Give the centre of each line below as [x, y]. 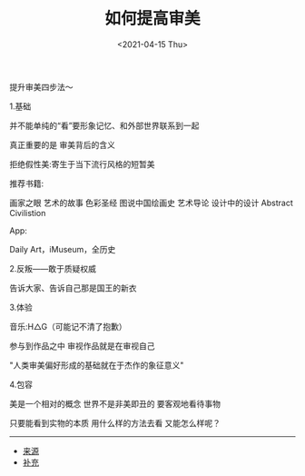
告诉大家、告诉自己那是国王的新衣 [73, 288]
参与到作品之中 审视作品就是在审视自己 [82, 345]
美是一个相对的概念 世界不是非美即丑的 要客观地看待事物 [115, 403]
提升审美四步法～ [41, 86]
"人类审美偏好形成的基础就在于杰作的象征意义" [97, 365]
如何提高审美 [152, 19]
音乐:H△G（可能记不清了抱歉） [68, 326]
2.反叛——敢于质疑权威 [53, 268]
